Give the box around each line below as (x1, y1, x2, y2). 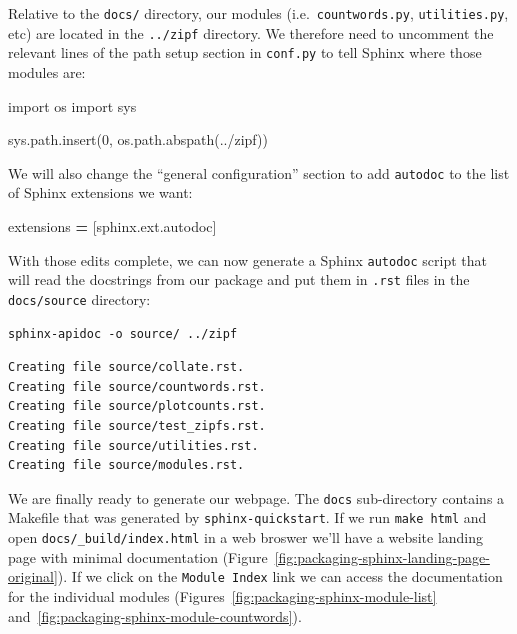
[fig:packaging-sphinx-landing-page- (274, 546, 490, 567)
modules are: (8, 61, 86, 82)
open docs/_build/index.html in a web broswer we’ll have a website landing (8, 527, 484, 548)
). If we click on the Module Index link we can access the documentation (57, 566, 503, 587)
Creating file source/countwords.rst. (8, 379, 266, 394)
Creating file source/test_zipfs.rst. (8, 418, 266, 433)
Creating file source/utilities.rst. (8, 438, 259, 453)
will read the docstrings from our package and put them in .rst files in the (8, 269, 470, 290)
